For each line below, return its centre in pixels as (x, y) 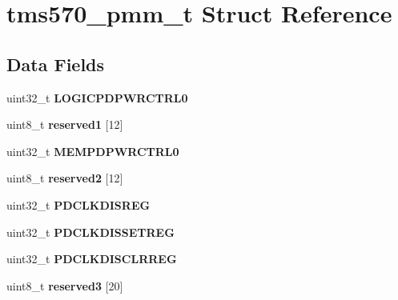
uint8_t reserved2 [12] (65, 178)
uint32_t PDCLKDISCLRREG (92, 259)
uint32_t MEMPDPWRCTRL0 (93, 151)
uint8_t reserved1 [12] (65, 124)
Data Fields (56, 64)
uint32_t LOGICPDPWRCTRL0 (97, 97)
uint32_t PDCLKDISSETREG (90, 232)
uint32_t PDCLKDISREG (78, 204)
